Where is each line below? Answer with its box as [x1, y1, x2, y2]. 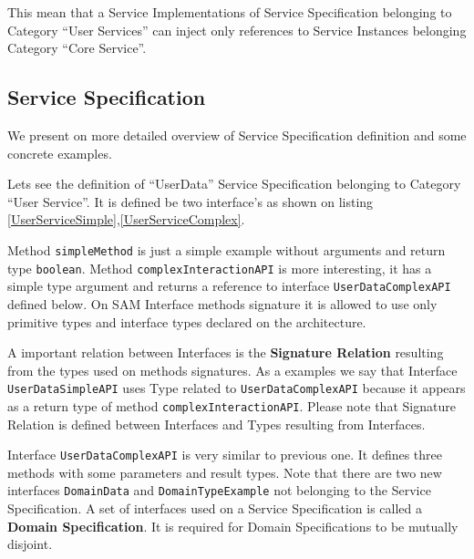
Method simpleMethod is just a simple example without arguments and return [7, 240, 446, 259]
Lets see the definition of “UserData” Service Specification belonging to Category [7, 174, 461, 193]
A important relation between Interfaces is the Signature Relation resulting [7, 343, 444, 362]
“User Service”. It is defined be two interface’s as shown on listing [7, 192, 374, 211]
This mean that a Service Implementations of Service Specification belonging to [7, 3, 452, 21]
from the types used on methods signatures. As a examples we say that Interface [7, 360, 458, 379]
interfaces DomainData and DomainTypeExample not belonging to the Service [7, 481, 431, 500]
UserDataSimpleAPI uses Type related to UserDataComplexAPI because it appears [7, 378, 466, 398]
